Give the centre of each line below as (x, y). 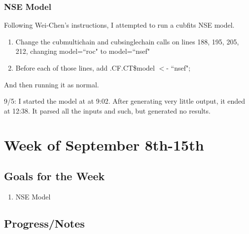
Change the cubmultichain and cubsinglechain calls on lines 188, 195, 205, (127, 41)
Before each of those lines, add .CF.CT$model (85, 68)
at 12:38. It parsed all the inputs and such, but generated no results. (107, 110)
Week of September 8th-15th (104, 144)
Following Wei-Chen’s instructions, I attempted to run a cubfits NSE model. (119, 25)
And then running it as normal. (52, 84)
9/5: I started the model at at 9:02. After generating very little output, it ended (125, 101)
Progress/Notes (44, 223)
